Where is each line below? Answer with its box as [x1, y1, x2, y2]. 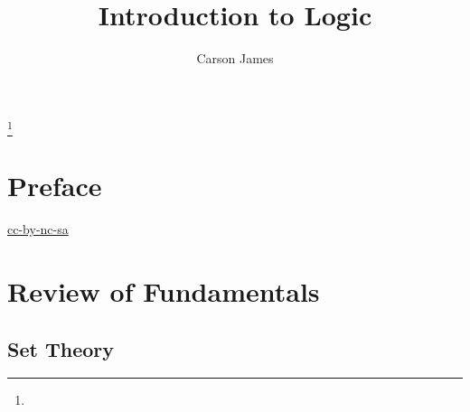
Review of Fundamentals [7, 272, 320, 309]
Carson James [196, 49, 274, 68]
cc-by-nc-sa [7, 220, 69, 239]
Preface [7, 167, 102, 204]
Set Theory [7, 334, 114, 362]
